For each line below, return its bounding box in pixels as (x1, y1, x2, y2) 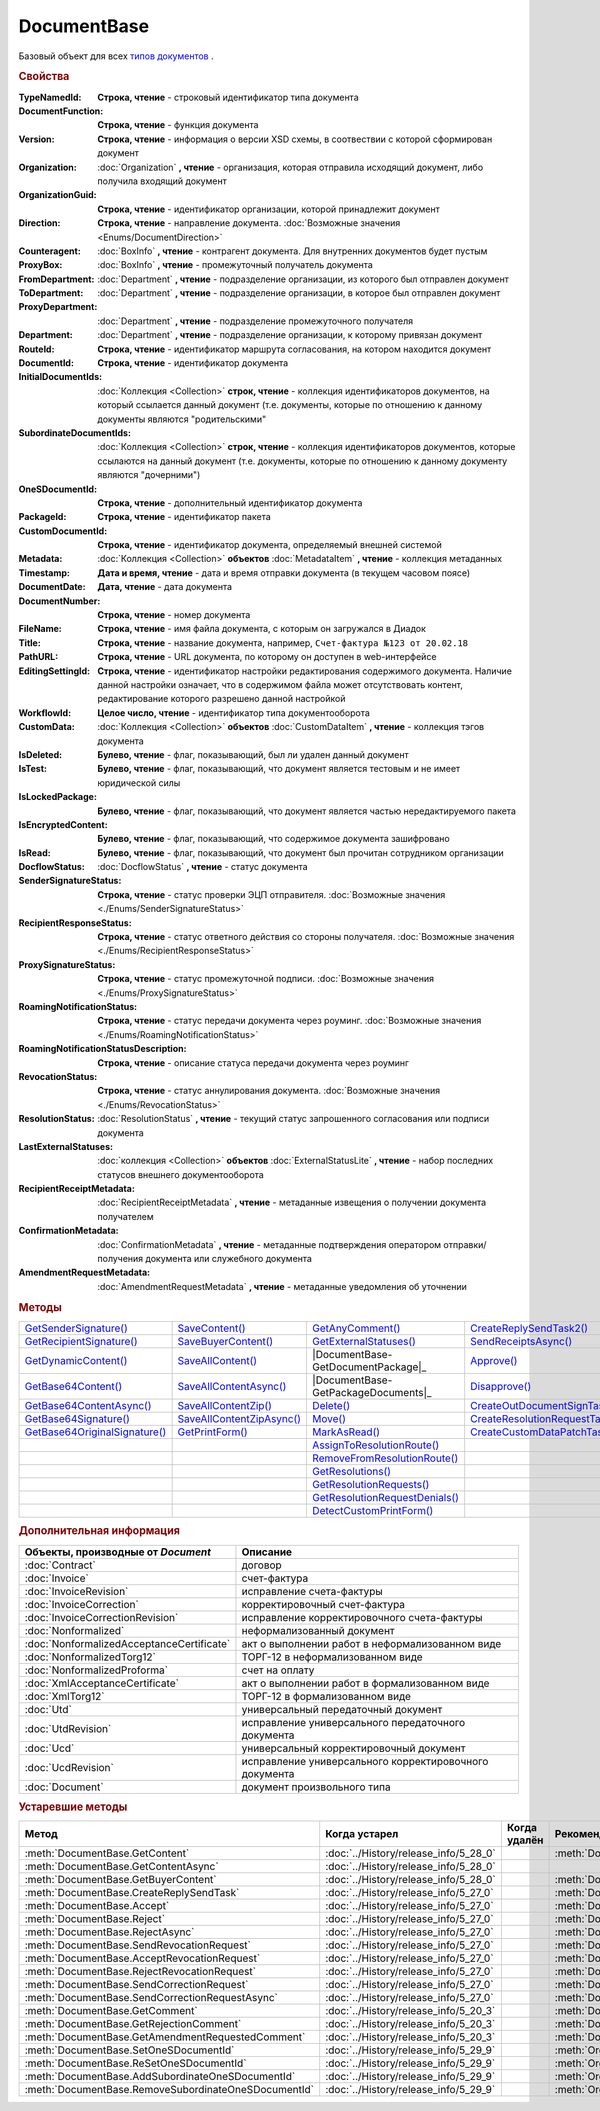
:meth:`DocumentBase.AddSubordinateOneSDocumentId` (24, 2070, 296, 2084)
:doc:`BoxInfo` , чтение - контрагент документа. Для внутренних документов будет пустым (97, 245, 488, 257)
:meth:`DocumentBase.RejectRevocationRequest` (24, 1965, 257, 1979)
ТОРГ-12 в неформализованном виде (241, 1650, 424, 1664)
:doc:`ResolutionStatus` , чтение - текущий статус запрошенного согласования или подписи (97, 1113, 490, 1125)
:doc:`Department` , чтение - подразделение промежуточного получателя (97, 315, 414, 327)
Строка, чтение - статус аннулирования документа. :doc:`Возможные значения (97, 1085, 440, 1097)
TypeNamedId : (18, 91, 82, 103)
